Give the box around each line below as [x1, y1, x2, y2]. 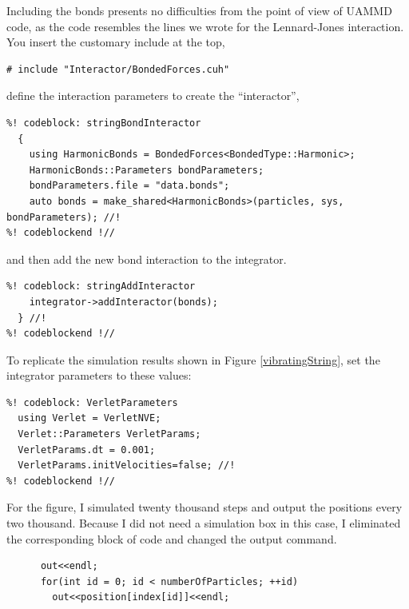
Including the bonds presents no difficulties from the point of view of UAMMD [6, 2, 392, 18]
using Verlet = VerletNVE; [18, 412, 161, 424]
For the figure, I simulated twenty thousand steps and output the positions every [6, 499, 403, 515]
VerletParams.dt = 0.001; [18, 444, 156, 456]
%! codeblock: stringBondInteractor [6, 117, 201, 129]
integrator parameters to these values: [6, 367, 192, 384]
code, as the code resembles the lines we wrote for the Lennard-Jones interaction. [6, 18, 404, 34]
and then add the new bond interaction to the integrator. [6, 250, 287, 267]
